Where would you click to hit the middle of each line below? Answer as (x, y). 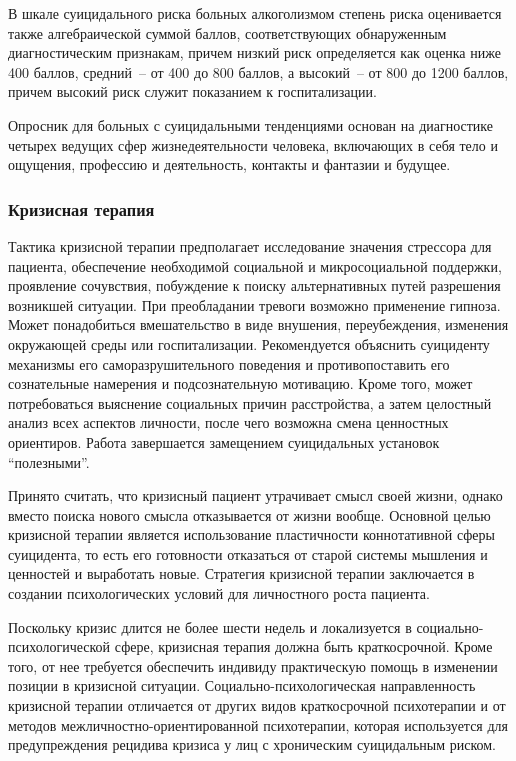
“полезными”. (49, 461)
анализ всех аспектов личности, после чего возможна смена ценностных (228, 422)
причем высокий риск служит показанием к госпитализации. (192, 91)
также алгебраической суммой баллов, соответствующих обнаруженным (227, 32)
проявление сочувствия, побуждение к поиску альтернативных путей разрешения (254, 285)
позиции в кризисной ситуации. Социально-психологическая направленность (242, 685)
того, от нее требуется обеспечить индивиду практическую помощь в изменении (253, 665)
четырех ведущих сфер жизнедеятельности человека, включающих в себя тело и (253, 144)
